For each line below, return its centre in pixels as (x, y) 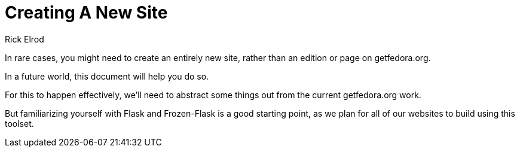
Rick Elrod (25, 39)
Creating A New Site (86, 13)
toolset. (19, 123)
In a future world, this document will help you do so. (107, 76)
